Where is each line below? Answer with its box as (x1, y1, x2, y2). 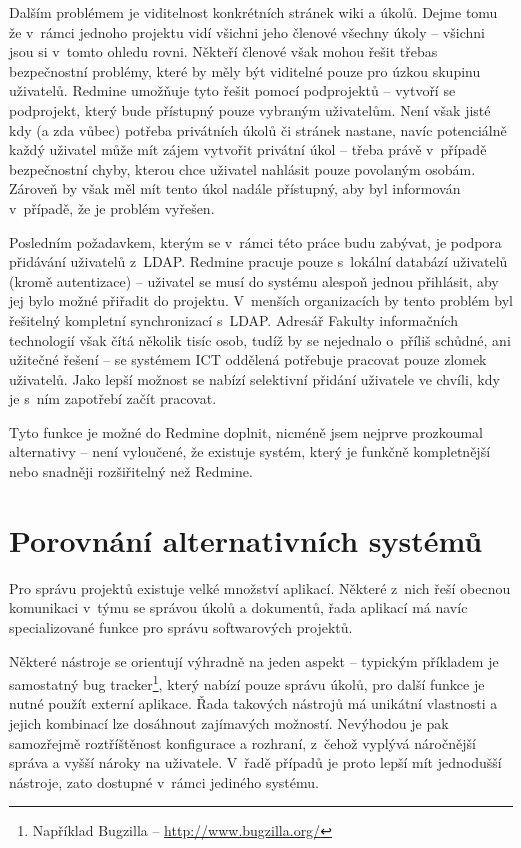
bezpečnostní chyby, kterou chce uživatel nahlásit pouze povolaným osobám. (9, 158, 476, 179)
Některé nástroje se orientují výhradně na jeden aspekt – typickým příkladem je (9, 650, 499, 671)
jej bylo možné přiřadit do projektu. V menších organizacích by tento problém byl (9, 290, 513, 311)
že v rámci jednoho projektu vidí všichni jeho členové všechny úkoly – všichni (9, 21, 485, 42)
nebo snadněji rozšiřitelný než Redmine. (9, 461, 253, 482)
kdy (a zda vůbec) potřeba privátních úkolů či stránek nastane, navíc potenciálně (9, 119, 507, 140)
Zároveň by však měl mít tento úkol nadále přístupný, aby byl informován (9, 178, 461, 199)
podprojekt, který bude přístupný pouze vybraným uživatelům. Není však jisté (9, 99, 491, 120)
